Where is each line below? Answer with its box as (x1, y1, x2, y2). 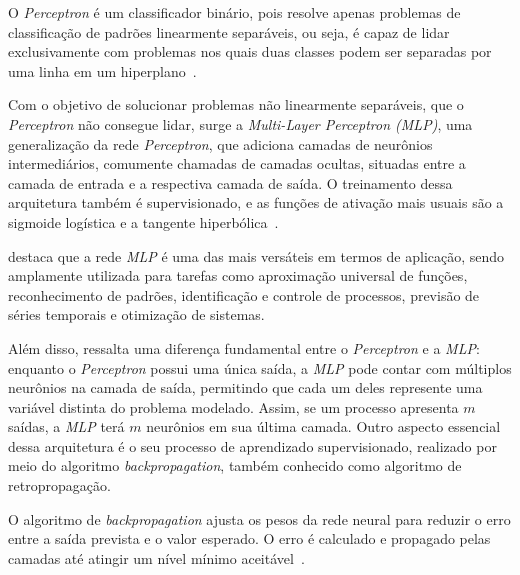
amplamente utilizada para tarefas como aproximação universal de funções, (8, 265, 468, 286)
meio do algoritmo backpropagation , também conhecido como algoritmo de (8, 455, 462, 476)
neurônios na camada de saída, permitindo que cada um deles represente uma (8, 377, 483, 398)
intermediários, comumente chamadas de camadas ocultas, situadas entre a (8, 153, 466, 174)
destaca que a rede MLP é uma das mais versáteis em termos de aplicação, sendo (8, 245, 505, 266)
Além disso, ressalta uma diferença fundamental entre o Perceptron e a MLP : (8, 337, 480, 358)
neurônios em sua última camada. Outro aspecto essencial (146, 416, 501, 437)
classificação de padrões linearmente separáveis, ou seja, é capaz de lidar (8, 21, 450, 42)
